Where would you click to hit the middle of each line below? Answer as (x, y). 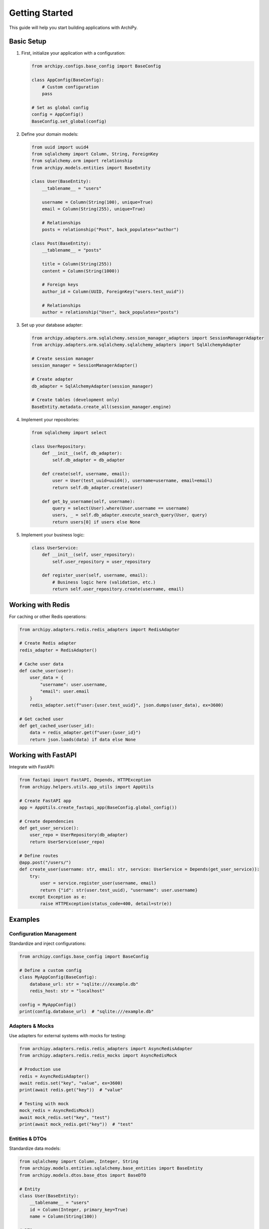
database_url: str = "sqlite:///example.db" (84, 984)
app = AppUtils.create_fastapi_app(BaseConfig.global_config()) (98, 807)
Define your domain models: (50, 134)
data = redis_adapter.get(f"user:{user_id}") (85, 733)
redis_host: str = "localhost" (67, 991)
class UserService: (55, 548)
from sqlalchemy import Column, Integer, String (79, 1161)
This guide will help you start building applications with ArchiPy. (73, 28)
